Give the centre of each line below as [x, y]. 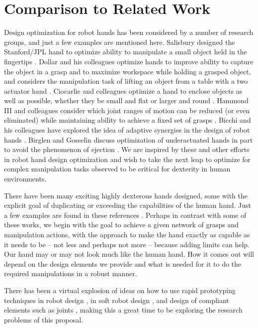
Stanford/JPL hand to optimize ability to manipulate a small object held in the [126, 52]
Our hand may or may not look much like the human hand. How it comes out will [129, 254]
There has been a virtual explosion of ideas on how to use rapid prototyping [120, 290]
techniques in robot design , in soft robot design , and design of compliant [117, 300]
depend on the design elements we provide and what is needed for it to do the [123, 263]
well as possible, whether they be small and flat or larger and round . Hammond [126, 100]
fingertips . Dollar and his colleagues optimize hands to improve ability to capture [129, 61]
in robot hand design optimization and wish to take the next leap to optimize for [128, 159]
